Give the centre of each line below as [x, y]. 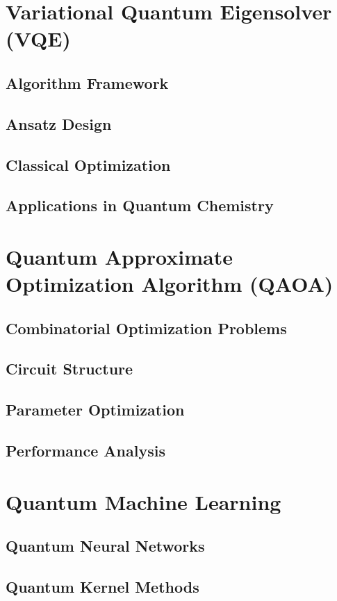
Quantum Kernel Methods [102, 586]
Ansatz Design [59, 123]
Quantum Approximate [119, 256]
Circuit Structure [69, 369]
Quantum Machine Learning [143, 501]
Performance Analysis [85, 450]
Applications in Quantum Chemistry [140, 205]
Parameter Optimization [95, 410]
